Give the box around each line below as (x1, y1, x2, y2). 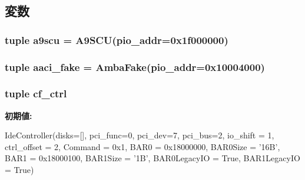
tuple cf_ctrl (5, 86, 67, 101)
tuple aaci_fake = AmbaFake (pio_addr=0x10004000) (5, 59, 265, 74)
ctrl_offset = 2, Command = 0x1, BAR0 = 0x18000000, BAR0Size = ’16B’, (5, 140, 280, 152)
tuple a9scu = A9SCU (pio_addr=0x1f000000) (5, 32, 228, 47)
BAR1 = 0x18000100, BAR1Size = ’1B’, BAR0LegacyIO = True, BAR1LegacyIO (5, 152, 300, 164)
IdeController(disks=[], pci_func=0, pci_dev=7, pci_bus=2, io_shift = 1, (5, 129, 274, 141)
